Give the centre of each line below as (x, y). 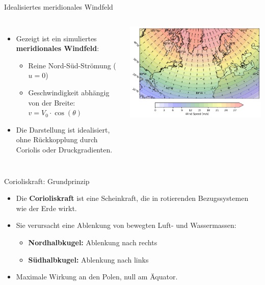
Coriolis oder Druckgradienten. (64, 149)
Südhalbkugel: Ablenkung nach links (88, 259)
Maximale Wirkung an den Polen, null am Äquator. (97, 277)
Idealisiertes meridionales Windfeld (59, 7)
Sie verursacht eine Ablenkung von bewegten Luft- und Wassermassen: (126, 225)
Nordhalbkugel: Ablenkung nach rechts (93, 242)
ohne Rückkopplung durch (57, 139)
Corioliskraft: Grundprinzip (47, 181)
